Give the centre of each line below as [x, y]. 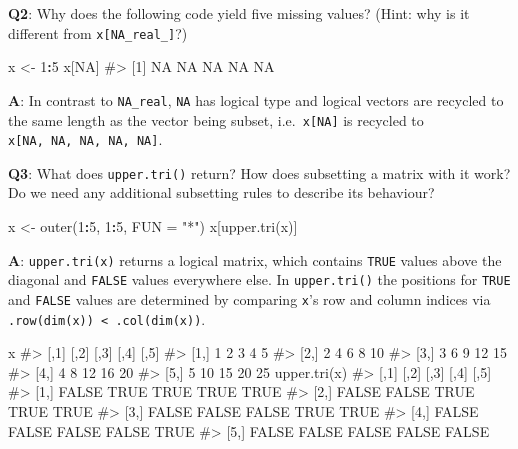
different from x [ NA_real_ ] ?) [98, 32]
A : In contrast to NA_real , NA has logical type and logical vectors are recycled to [256, 99]
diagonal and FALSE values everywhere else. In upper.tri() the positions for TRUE [259, 279]
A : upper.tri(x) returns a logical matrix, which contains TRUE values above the [255, 259]
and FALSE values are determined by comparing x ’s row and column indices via [249, 298]
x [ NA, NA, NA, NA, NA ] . [85, 139]
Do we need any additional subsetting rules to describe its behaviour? [221, 192]
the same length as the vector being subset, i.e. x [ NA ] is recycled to [216, 119]
